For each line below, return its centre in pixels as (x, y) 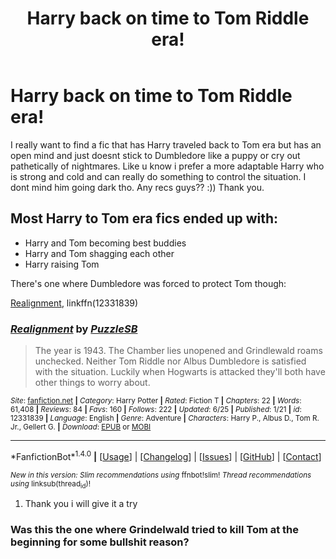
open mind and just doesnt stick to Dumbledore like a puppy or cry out (155, 155)
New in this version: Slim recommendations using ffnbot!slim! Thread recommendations (161, 475)
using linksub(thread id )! (50, 484)
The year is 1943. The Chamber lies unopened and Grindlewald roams (178, 351)
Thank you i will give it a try (81, 504)
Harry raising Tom (62, 264)
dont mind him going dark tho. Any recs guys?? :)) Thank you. (137, 187)
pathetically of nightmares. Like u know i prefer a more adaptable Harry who (167, 166)
